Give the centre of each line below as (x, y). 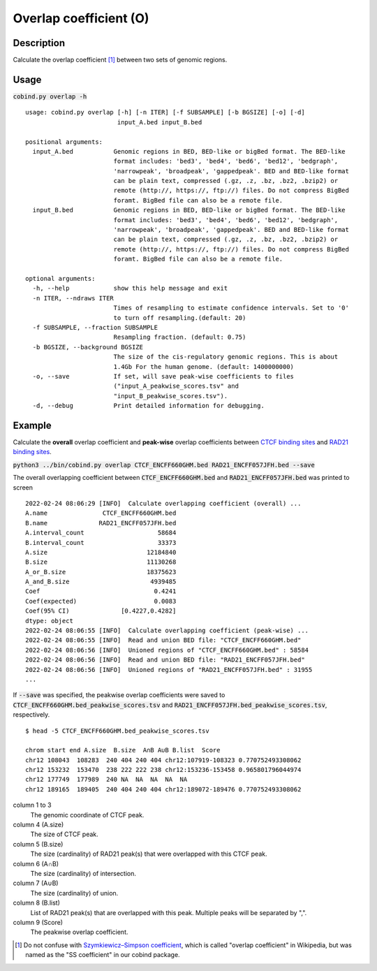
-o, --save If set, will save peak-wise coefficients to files (163, 376)
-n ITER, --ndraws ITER (73, 298)
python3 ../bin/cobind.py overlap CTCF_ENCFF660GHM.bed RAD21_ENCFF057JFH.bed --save (164, 465)
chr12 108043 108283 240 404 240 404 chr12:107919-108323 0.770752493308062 (163, 760)
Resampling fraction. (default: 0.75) (180, 337)
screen (23, 487)
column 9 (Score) (38, 922)
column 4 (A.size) (38, 825)
